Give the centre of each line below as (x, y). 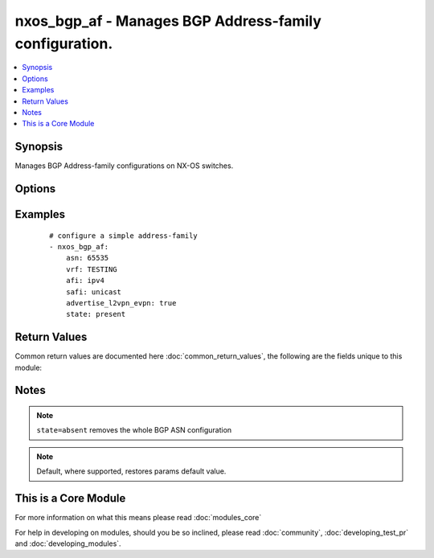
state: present (96, 314)
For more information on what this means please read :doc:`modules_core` (138, 518)
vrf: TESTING (91, 269)
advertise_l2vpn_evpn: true (121, 303)
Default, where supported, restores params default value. (131, 471)
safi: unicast (94, 292)
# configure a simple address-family (124, 236)
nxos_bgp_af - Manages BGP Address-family (168, 21)
